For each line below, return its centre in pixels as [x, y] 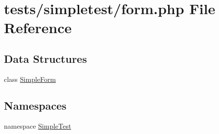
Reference [38, 28]
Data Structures [45, 58]
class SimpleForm [30, 79]
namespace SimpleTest [38, 125]
